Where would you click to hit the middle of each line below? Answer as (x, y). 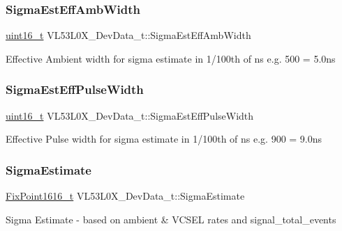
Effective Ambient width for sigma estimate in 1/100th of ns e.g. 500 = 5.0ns (171, 58)
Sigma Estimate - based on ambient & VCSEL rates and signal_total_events (171, 219)
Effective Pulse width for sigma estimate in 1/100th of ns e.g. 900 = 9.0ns (164, 139)
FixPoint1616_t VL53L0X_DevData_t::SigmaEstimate (125, 196)
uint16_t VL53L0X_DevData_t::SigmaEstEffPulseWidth (130, 115)
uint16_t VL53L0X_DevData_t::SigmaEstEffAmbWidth (128, 35)
